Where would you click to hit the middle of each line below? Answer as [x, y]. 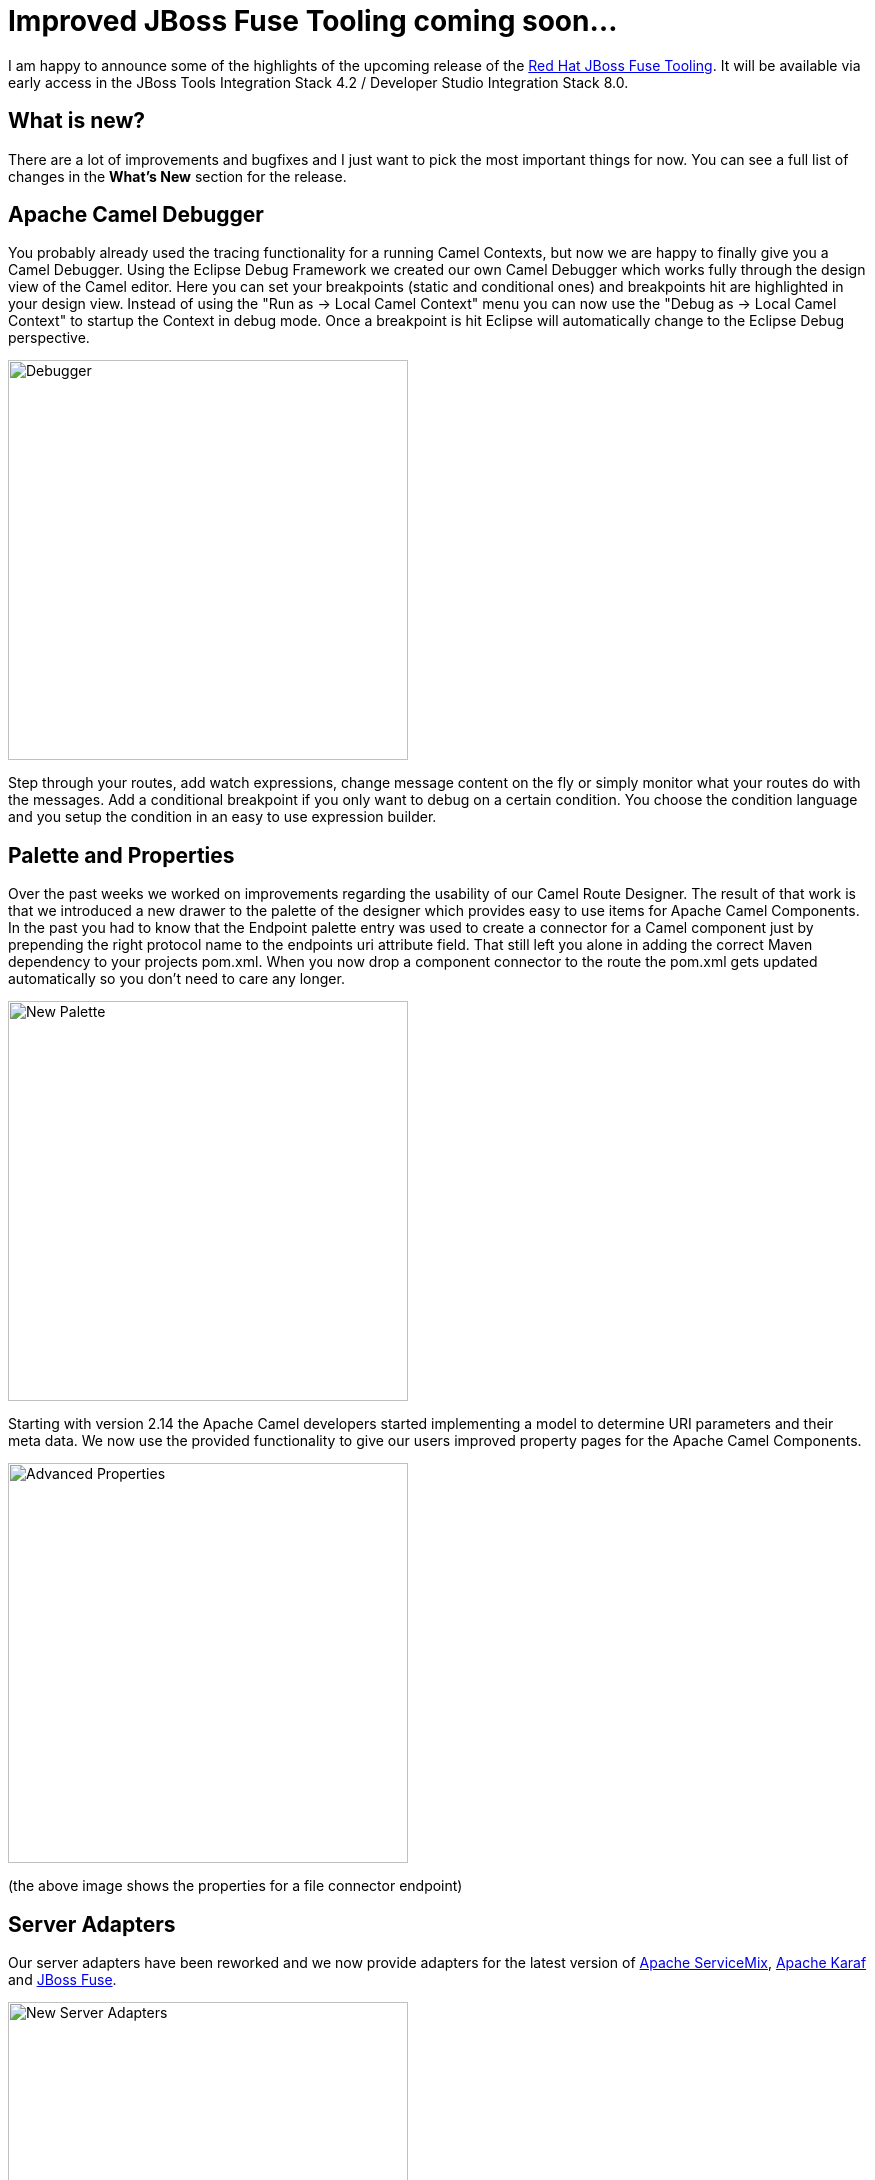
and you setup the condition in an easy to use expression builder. [222, 817]
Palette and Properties [121, 855]
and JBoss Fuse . [62, 1980]
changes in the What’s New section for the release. [177, 176]
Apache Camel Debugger [136, 215]
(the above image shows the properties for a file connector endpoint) [235, 1886]
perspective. [49, 338]
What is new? [77, 121]
